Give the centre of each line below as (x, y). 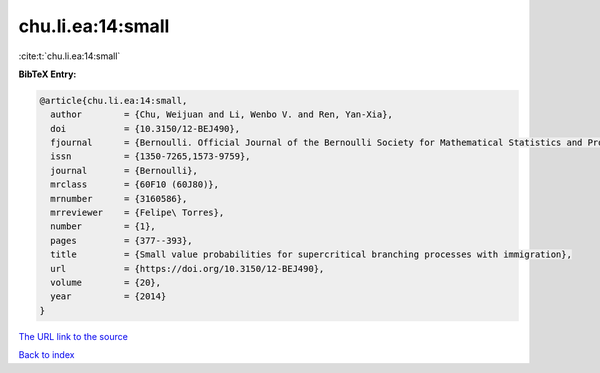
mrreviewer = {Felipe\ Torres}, (137, 213)
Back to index (46, 355)
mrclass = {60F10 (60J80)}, (135, 184)
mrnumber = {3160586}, (119, 198)
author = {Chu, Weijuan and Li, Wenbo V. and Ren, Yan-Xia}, (222, 114)
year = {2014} (108, 296)
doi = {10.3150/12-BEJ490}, (145, 128)
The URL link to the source (73, 336)
